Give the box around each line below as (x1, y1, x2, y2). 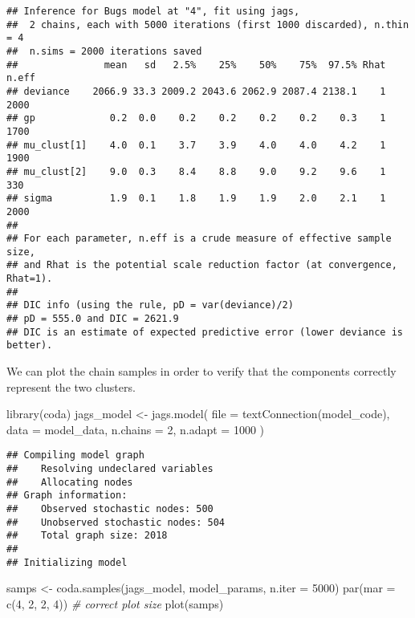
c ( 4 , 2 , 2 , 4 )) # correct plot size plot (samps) (6, 595, 224, 612)
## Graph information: (6, 490, 128, 502)
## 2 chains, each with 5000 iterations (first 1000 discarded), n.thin (6, 18, 409, 30)
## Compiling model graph (6, 449, 144, 461)
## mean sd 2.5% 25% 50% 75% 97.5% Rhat (6, 59, 386, 71)
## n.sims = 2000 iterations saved (6, 45, 202, 57)
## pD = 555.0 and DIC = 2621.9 (6, 313, 179, 325)
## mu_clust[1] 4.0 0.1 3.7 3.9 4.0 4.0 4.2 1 (6, 139, 386, 151)
